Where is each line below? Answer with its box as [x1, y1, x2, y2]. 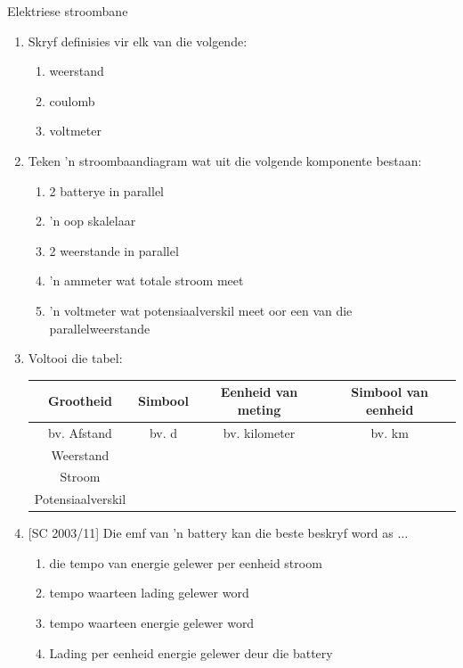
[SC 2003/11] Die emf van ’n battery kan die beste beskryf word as [28, 524, 394, 542]
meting [237, 400, 281, 418]
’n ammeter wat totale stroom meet [49, 271, 244, 290]
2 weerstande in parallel [49, 241, 179, 260]
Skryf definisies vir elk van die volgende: [28, 31, 248, 50]
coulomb [49, 91, 95, 110]
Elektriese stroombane [7, 2, 128, 20]
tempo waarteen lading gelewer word [49, 583, 249, 602]
